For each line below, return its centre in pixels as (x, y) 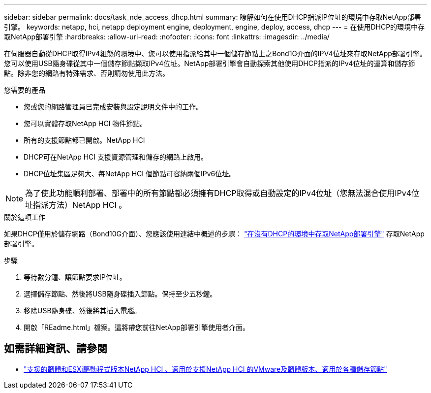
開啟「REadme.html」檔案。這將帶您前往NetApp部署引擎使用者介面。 (137, 327)
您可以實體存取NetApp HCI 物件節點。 (85, 123)
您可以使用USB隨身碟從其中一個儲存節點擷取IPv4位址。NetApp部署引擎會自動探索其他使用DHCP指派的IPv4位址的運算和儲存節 (210, 63)
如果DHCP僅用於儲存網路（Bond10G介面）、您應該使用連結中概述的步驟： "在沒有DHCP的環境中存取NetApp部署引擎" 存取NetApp (214, 234)
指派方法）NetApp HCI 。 (80, 205)
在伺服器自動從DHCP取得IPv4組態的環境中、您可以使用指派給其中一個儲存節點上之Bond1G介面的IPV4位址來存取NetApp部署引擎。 (215, 53)
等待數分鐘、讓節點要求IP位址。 (75, 277)
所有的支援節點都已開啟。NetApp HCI (84, 140)
